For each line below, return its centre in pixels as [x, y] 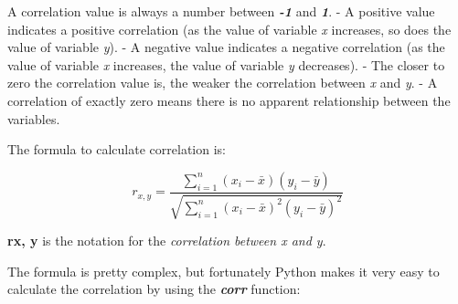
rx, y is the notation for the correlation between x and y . [167, 241]
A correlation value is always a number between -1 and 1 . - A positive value [221, 11]
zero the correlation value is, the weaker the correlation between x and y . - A [223, 83]
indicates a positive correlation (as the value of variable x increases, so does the [229, 29]
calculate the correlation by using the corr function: [154, 289]
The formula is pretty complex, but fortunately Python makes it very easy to [224, 271]
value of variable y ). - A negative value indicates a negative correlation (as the [226, 47]
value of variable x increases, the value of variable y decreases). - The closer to [226, 64]
